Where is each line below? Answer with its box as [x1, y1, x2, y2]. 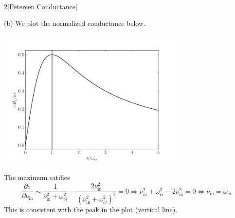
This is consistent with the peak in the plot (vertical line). [4, 204, 178, 214]
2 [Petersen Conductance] [4, 1, 77, 11]
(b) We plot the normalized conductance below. [4, 18, 145, 28]
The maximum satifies [4, 172, 70, 182]
